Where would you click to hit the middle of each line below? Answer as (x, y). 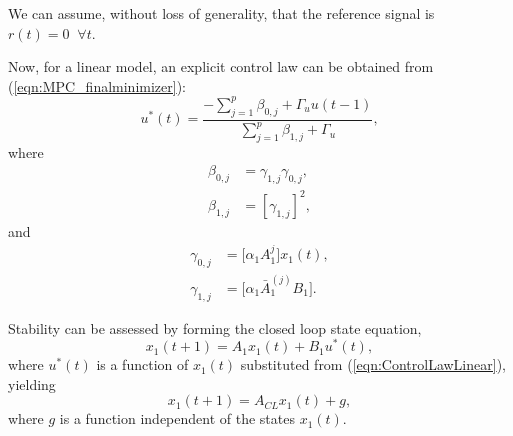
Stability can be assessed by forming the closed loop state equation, (215, 327)
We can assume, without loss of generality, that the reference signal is (221, 13)
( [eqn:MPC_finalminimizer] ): (97, 85)
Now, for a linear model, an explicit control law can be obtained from (221, 66)
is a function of (142, 364)
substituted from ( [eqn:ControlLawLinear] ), (373, 364)
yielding (32, 383)
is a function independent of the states (177, 418)
